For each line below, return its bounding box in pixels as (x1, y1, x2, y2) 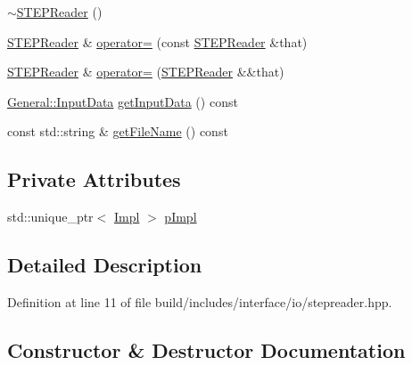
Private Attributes (7, 166, 181, 193)
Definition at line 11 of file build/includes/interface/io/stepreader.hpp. (7, 292, 392, 311)
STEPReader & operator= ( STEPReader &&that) (7, 62, 284, 81)
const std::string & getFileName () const (7, 122, 228, 141)
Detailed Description (7, 251, 202, 279)
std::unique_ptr (7, 207, 94, 226)
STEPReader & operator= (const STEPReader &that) (7, 32, 308, 51)
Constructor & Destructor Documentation (7, 336, 406, 363)
